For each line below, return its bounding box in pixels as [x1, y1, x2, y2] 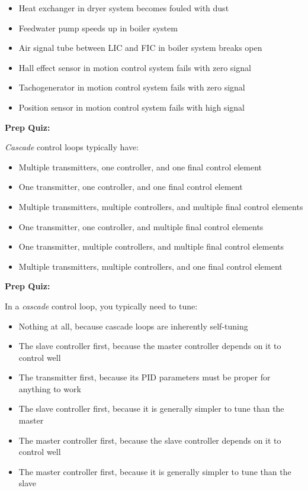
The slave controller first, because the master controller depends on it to [18, 340, 281, 352]
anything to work [18, 382, 81, 395]
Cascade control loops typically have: [5, 141, 139, 153]
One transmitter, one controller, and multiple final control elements [18, 220, 264, 232]
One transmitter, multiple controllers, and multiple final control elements [18, 240, 284, 253]
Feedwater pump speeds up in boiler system [18, 21, 178, 34]
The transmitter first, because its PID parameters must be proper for [18, 371, 271, 383]
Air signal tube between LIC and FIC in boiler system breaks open [18, 41, 262, 54]
